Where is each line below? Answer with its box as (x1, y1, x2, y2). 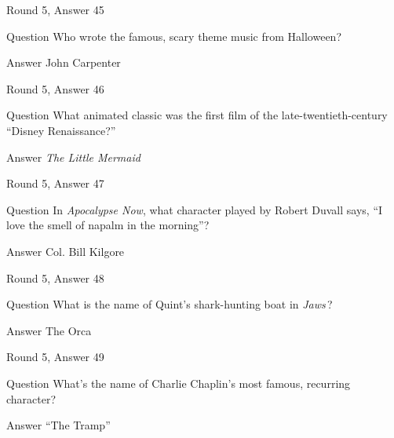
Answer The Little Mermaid (6, 148, 140, 165)
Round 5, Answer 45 (6, 2, 104, 17)
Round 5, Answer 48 (6, 269, 104, 286)
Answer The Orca (6, 322, 92, 338)
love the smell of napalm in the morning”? (6, 217, 210, 233)
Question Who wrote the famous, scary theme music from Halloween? (6, 27, 341, 44)
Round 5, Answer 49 (6, 349, 104, 365)
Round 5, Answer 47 (6, 175, 104, 192)
